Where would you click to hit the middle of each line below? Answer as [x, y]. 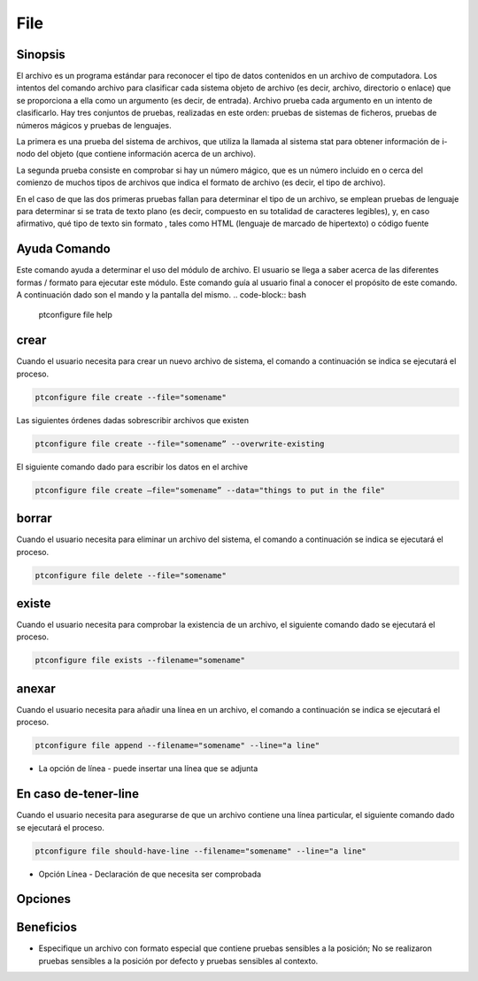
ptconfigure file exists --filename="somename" [140, 660]
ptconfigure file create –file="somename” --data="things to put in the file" [210, 490]
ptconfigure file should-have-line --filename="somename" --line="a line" [201, 851]
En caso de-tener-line [77, 794]
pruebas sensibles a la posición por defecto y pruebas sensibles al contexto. [178, 961]
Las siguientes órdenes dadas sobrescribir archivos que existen [133, 420]
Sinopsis [41, 54]
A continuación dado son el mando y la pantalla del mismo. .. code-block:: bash [162, 295]
